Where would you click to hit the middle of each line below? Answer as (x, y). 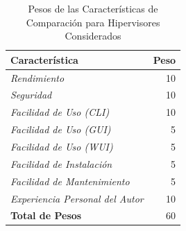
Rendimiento (37, 77)
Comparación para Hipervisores (93, 22)
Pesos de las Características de (93, 8)
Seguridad (31, 95)
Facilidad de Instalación (61, 163)
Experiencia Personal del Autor (77, 198)
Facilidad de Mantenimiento (70, 181)
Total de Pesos (46, 215)
